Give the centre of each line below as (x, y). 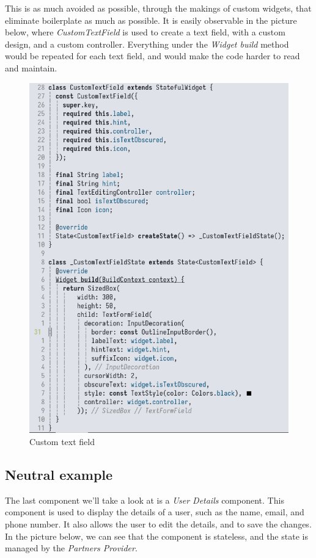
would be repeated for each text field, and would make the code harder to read (152, 56)
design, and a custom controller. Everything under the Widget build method (147, 44)
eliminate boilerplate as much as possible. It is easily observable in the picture (151, 20)
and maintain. (31, 67)
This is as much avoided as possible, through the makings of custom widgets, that (158, 8)
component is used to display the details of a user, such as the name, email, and (155, 512)
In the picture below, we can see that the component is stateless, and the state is (156, 536)
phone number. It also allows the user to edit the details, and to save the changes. (158, 524)
